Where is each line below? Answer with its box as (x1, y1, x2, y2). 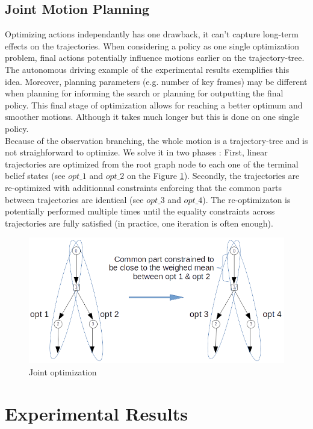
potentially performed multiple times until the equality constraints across (5, 205, 275, 218)
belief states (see (5, 169, 66, 182)
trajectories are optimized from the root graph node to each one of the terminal (5, 157, 299, 170)
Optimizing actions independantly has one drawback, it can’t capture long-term (5, 28, 299, 40)
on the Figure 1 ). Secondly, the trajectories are (126, 169, 300, 182)
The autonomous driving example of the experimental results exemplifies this (5, 63, 290, 75)
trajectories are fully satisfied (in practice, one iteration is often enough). (5, 216, 273, 229)
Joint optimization (29, 366, 97, 378)
